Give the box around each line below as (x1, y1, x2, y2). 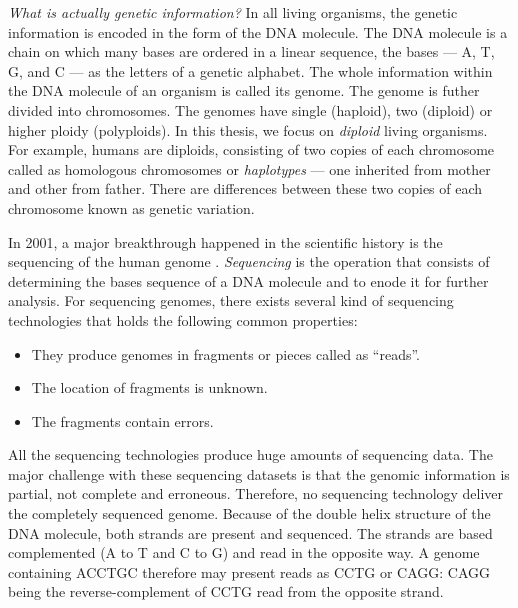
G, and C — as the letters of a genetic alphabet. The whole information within (8, 60, 493, 81)
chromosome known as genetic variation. (8, 197, 255, 218)
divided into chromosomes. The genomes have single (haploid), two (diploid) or (8, 99, 493, 120)
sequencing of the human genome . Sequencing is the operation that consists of (8, 251, 490, 272)
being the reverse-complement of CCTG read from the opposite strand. (8, 581, 444, 602)
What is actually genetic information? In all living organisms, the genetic (8, 2, 458, 22)
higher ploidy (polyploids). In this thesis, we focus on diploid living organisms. (8, 119, 488, 140)
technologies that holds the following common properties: (8, 309, 358, 330)
